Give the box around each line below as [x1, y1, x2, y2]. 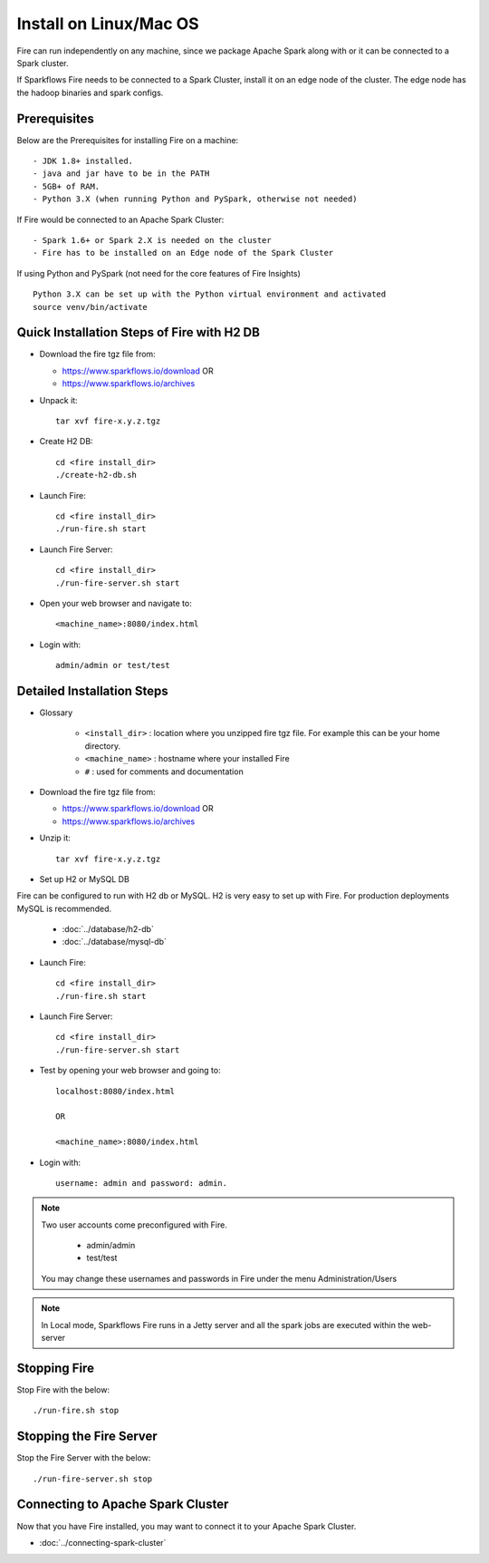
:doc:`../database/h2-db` [62, 924, 154, 935]
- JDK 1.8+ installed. [33, 156, 134, 167]
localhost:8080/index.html [55, 1086, 176, 1096]
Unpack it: [39, 394, 78, 405]
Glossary [39, 707, 73, 718]
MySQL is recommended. [16, 903, 112, 914]
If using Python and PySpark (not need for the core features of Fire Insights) [16, 267, 301, 278]
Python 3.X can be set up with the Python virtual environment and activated [33, 289, 387, 299]
